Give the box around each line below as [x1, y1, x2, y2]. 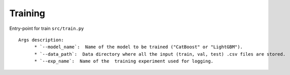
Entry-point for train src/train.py [9, 25, 84, 31]
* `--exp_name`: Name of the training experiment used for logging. [34, 58, 214, 64]
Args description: [18, 37, 64, 43]
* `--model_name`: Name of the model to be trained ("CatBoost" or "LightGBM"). [34, 44, 243, 50]
